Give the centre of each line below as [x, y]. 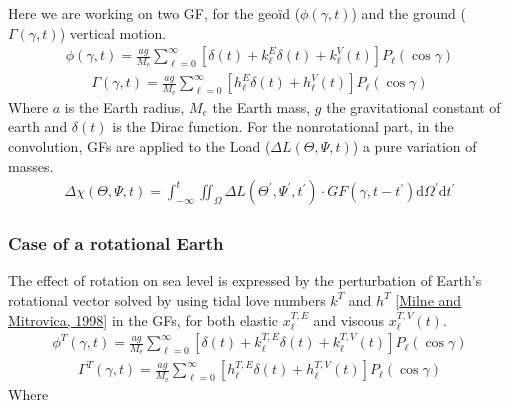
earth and [38, 126]
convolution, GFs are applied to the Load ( [139, 145]
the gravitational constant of [413, 106]
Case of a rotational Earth [116, 243]
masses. [31, 165]
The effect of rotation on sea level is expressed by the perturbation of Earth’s [245, 280]
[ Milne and [428, 299]
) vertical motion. [113, 32]
